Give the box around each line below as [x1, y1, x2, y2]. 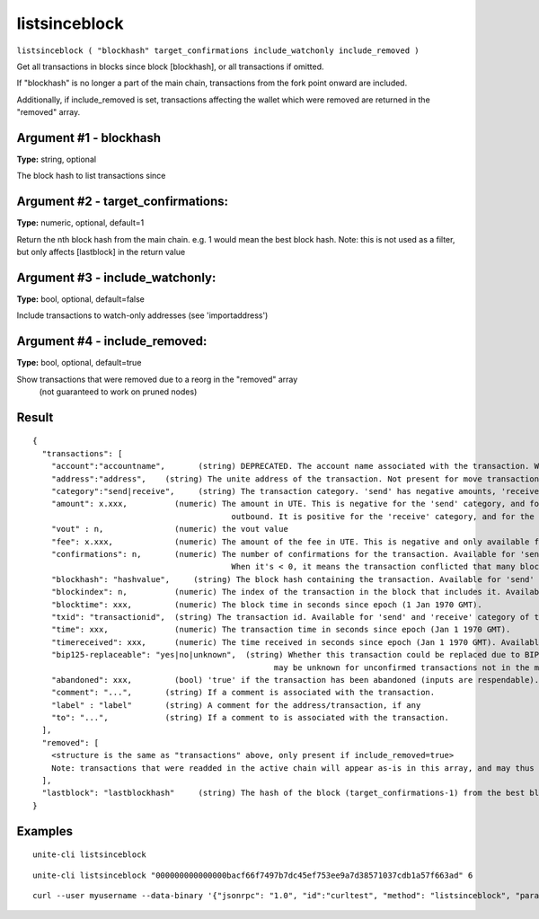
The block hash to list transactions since [16, 171, 166, 181]
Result [16, 410, 54, 425]
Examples [16, 823, 74, 839]
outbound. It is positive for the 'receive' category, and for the [231, 511, 535, 521]
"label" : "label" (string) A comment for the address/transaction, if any [50, 700, 421, 710]
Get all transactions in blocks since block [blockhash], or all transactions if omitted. [16, 61, 324, 72]
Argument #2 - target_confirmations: [16, 194, 229, 209]
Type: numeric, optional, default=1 [16, 217, 145, 228]
